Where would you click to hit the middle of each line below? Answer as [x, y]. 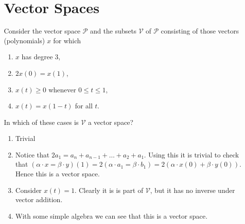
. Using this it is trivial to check [192, 154]
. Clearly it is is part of [109, 190]
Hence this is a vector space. [58, 174]
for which [67, 40]
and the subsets [113, 31]
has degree [37, 57]
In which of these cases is [41, 122]
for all [84, 106]
